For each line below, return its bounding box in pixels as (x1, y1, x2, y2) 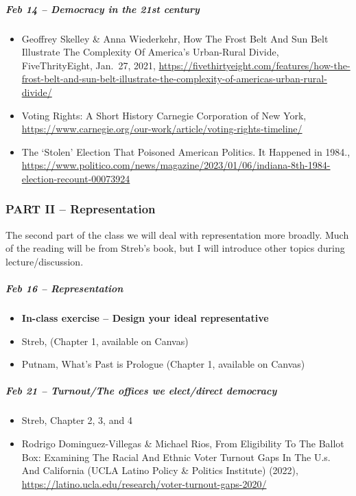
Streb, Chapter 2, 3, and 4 (21, 413, 132, 427)
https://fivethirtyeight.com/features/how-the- (158, 58, 351, 72)
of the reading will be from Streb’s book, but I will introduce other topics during (5, 241, 345, 255)
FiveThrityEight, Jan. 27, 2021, (21, 58, 156, 72)
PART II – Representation (5, 200, 156, 217)
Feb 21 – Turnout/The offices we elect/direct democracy (5, 383, 277, 398)
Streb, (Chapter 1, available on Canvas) (21, 333, 189, 348)
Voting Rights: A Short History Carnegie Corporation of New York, (21, 108, 307, 122)
